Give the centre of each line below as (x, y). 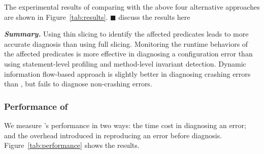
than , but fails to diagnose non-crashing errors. (78, 84)
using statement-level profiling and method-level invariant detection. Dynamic (125, 63)
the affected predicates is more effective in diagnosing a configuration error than (128, 54)
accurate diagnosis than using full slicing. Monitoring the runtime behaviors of (126, 43)
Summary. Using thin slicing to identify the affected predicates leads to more (126, 34)
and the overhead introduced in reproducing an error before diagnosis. (113, 135)
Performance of (36, 106)
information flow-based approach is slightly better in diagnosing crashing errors (127, 73)
